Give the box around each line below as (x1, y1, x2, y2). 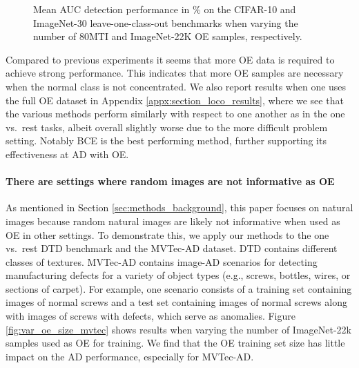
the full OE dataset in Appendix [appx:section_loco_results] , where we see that (6, 93, 344, 107)
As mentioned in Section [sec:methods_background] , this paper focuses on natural (6, 200, 353, 215)
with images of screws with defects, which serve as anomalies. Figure (6, 309, 295, 323)
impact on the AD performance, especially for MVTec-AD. (6, 349, 254, 363)
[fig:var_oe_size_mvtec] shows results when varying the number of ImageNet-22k (6, 322, 351, 336)
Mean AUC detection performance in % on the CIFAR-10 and (33, 2, 296, 16)
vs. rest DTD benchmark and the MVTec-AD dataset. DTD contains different (6, 241, 338, 255)
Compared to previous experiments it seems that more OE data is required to (6, 52, 335, 66)
